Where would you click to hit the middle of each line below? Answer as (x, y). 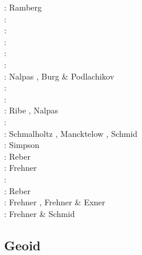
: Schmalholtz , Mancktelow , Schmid (71, 133)
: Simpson (22, 145)
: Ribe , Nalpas (31, 110)
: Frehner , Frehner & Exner (55, 202)
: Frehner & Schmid (40, 213)
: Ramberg (23, 7)
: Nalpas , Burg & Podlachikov (59, 76)
